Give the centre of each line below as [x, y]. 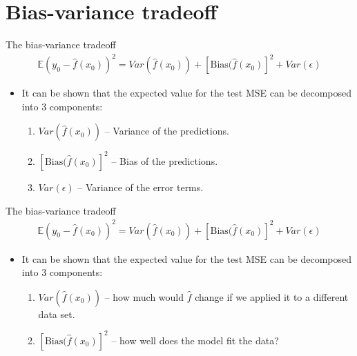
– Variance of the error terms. [141, 187]
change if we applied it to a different [272, 296]
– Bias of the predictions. [165, 160]
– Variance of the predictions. [167, 131]
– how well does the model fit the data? [195, 340]
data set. [57, 314]
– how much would [144, 296]
